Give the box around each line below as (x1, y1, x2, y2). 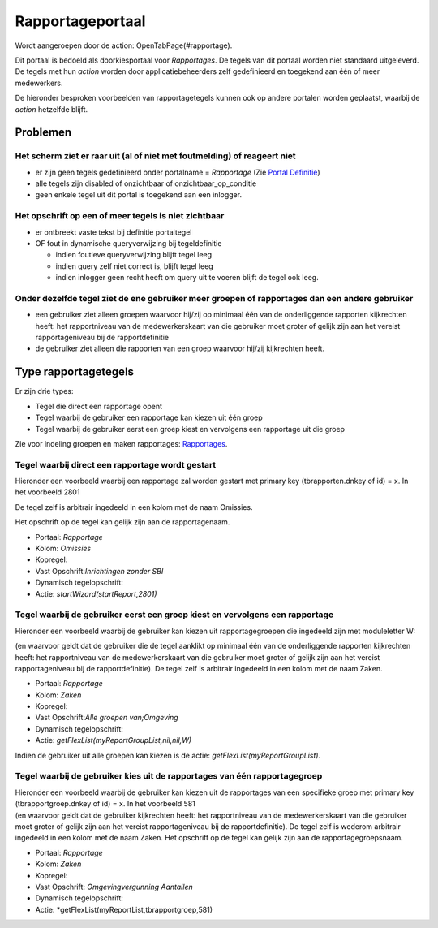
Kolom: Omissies (35, 544, 92, 554)
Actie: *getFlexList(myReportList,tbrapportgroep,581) (35, 904, 213, 914)
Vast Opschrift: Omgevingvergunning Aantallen (35, 882, 194, 891)
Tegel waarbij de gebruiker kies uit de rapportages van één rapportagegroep (15, 770, 323, 782)
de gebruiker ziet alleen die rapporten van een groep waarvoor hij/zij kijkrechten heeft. (35, 343, 324, 353)
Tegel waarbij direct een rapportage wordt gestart (15, 459, 217, 470)
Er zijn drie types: (15, 386, 74, 396)
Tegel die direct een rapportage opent (35, 401, 162, 411)
